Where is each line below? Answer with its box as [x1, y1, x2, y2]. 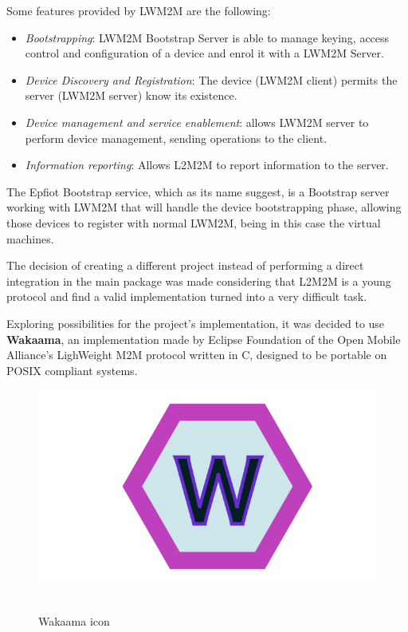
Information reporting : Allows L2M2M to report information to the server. [25, 156, 389, 173]
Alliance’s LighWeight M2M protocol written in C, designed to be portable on [6, 346, 387, 363]
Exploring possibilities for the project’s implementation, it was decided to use [6, 314, 385, 331]
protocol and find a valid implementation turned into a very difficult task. [6, 288, 367, 305]
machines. [6, 230, 54, 247]
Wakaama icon [38, 612, 110, 629]
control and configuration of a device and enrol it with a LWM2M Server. [25, 45, 384, 61]
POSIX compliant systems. [6, 361, 138, 378]
